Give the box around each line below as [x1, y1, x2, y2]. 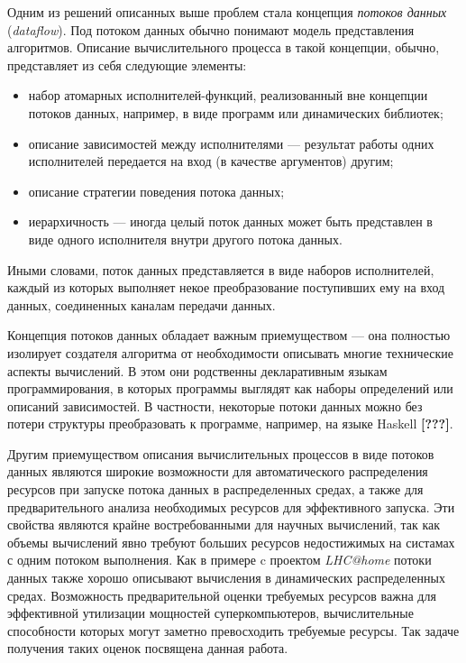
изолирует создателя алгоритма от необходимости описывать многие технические [7, 343, 453, 362]
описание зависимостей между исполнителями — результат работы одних [28, 134, 434, 152]
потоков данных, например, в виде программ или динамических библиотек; [28, 103, 443, 122]
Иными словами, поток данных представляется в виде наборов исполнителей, [7, 260, 434, 279]
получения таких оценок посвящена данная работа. [7, 639, 288, 658]
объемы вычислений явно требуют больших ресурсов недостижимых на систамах [7, 532, 455, 551]
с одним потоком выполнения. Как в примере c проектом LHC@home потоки [7, 550, 432, 569]
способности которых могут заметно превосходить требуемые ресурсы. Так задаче [7, 621, 460, 640]
